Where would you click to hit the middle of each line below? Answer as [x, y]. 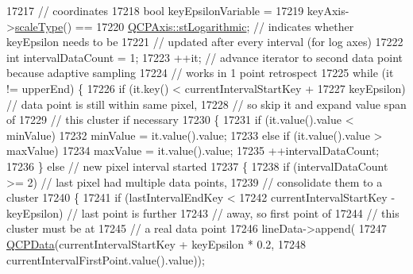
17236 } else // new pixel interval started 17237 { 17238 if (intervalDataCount [197, 166]
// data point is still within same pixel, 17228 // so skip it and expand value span [206, 104]
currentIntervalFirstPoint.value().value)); [106, 259]
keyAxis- [328, 10]
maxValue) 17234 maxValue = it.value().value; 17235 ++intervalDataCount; [193, 151]
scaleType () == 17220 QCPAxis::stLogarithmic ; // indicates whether [184, 26]
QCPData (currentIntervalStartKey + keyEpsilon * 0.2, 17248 [156, 243]
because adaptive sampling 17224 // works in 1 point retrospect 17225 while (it [200, 73]
